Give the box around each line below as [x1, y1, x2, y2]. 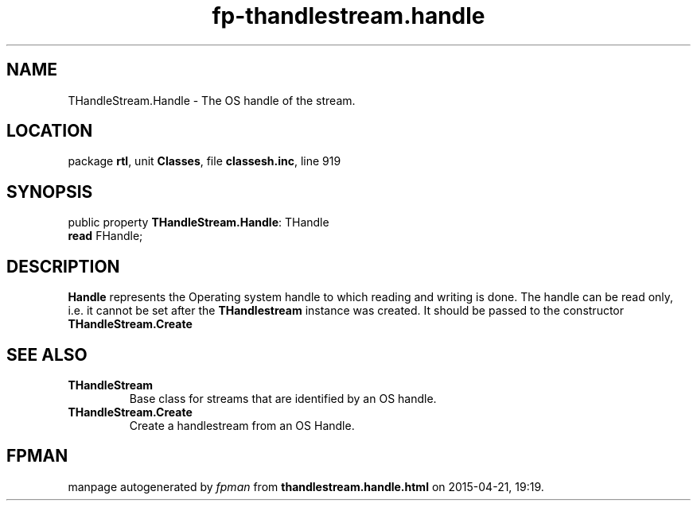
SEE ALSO [6, 344, 88, 365]
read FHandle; [68, 229, 143, 243]
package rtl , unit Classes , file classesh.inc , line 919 [68, 154, 341, 168]
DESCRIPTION [6, 256, 120, 277]
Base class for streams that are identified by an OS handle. [129, 391, 437, 405]
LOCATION [6, 121, 93, 141]
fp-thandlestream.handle [212, 2, 485, 29]
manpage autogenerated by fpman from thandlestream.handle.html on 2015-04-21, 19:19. [68, 479, 544, 493]
